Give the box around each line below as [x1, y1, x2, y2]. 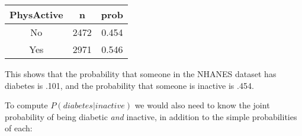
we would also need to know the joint [134, 99, 270, 111]
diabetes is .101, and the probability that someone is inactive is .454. [5, 79, 254, 91]
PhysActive [9, 8, 63, 21]
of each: [5, 122, 33, 134]
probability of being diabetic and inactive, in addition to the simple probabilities [5, 110, 297, 122]
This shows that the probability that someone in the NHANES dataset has [5, 68, 277, 79]
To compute [5, 99, 48, 111]
